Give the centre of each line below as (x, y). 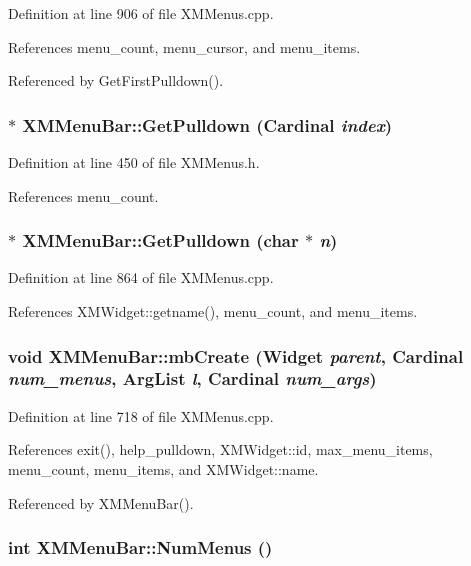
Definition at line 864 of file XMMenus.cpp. (141, 277)
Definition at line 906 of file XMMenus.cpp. (141, 13)
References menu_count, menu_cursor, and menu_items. (184, 46)
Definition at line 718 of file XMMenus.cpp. (141, 415)
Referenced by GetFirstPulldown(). (116, 80)
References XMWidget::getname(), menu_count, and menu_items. (213, 311)
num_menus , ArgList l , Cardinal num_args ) (192, 378)
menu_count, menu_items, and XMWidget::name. (163, 468)
